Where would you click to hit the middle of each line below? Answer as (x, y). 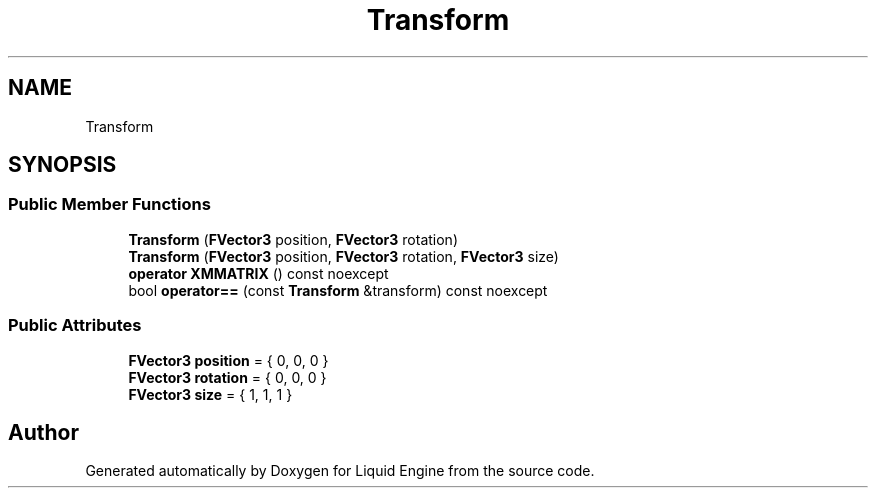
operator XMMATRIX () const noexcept (258, 273)
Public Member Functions (109, 204)
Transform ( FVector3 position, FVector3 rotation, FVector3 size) (343, 256)
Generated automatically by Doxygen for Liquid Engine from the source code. (340, 471)
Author (43, 432)
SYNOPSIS (62, 165)
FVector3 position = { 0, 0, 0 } (228, 360)
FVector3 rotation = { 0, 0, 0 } (227, 377)
